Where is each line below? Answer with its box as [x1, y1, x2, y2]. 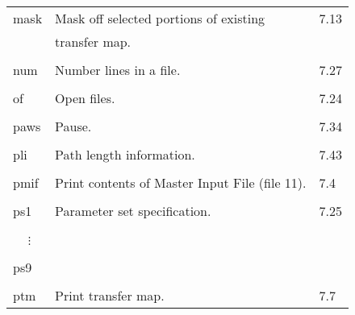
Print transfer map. [55, 286, 165, 305]
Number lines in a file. [55, 60, 181, 79]
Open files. [55, 89, 115, 107]
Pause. [55, 117, 92, 135]
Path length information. [55, 145, 195, 164]
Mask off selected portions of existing [55, 9, 265, 27]
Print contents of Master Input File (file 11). [55, 173, 307, 192]
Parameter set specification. [55, 201, 211, 220]
